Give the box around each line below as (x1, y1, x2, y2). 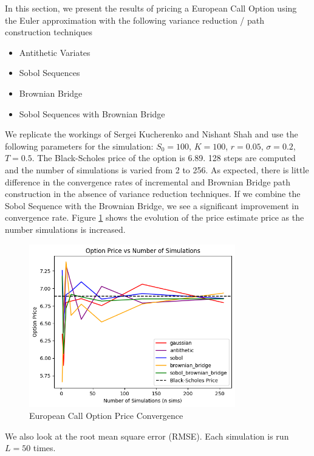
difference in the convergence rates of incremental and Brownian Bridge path (5, 175, 291, 188)
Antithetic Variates (19, 46, 90, 58)
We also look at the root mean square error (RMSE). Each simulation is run (5, 429, 289, 442)
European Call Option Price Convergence (29, 409, 183, 422)
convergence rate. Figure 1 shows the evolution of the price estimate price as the (5, 211, 304, 224)
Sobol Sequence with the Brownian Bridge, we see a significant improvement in (5, 199, 299, 212)
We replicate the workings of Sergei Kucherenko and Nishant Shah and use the (5, 128, 298, 140)
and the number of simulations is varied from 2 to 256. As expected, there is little (5, 163, 309, 176)
